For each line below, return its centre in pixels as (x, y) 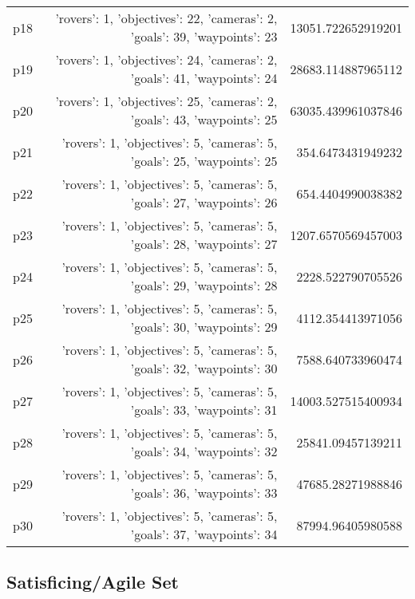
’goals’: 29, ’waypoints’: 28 (204, 285)
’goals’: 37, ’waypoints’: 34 (204, 534)
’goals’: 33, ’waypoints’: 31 (204, 410)
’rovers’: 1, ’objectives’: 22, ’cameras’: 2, (166, 18)
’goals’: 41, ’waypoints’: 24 (204, 78)
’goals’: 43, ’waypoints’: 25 (204, 119)
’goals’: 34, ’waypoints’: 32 (204, 451)
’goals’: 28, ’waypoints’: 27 (204, 244)
